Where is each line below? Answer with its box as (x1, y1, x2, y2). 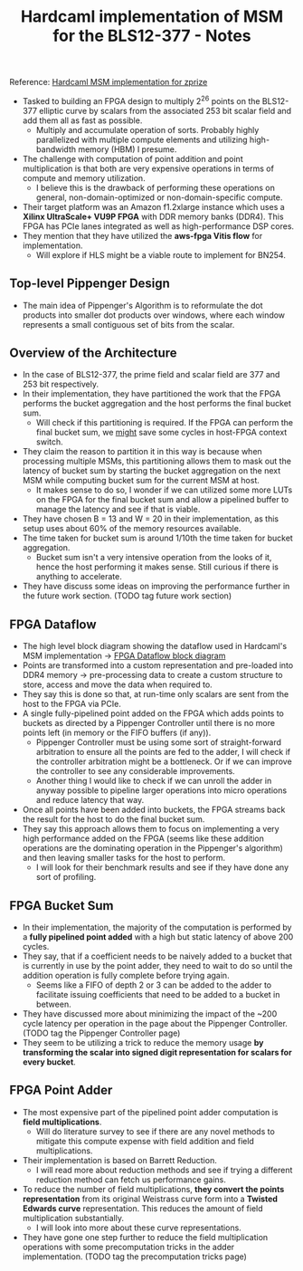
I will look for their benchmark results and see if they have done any (35, 862, 289, 873)
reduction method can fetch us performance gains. (35, 1174, 226, 1185)
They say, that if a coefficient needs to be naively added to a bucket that (22, 951, 292, 961)
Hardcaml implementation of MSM (20, 6, 284, 27)
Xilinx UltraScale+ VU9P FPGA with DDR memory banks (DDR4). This (22, 211, 284, 222)
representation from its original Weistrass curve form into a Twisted (22, 1193, 279, 1204)
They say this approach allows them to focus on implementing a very (22, 824, 279, 835)
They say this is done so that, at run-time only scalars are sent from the (22, 689, 289, 700)
